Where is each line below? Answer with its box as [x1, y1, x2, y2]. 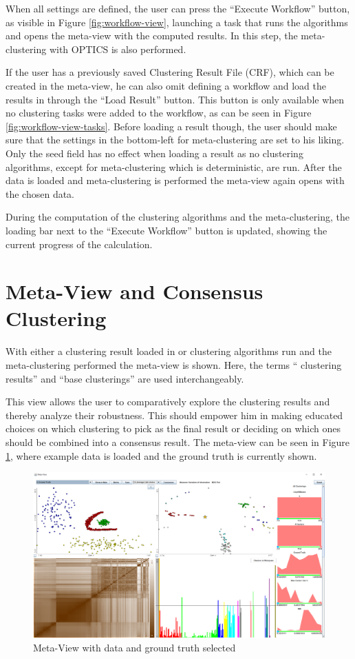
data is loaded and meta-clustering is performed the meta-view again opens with [6, 173, 345, 187]
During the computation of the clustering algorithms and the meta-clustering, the [6, 210, 349, 224]
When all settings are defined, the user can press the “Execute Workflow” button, [6, 1, 350, 15]
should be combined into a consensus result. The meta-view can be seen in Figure [6, 434, 350, 449]
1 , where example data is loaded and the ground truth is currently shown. [6, 448, 317, 463]
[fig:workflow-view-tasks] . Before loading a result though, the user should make [6, 119, 337, 133]
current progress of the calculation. [6, 236, 153, 251]
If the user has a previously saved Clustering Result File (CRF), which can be [6, 65, 334, 79]
